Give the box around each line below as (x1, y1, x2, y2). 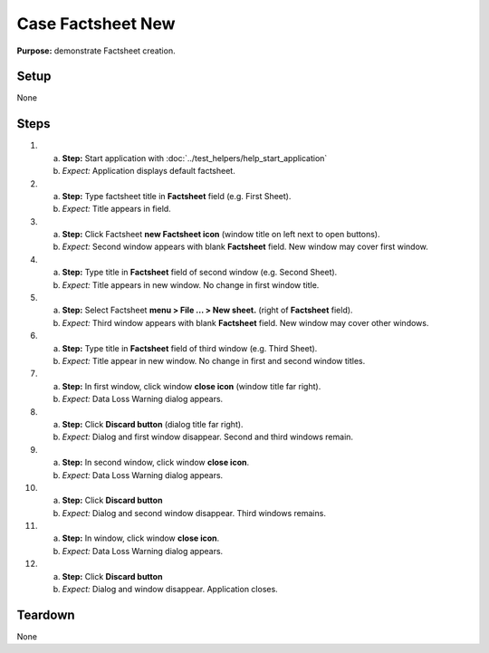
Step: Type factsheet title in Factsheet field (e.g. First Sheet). (62, 190, 292, 201)
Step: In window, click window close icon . (62, 533, 220, 543)
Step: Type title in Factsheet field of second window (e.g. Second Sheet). (62, 267, 338, 278)
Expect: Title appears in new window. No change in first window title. (62, 279, 320, 290)
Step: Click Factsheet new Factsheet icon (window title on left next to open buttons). (62, 229, 380, 240)
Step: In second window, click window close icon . (62, 457, 249, 468)
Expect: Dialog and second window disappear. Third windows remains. (62, 507, 326, 518)
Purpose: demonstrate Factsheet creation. (16, 45, 176, 56)
